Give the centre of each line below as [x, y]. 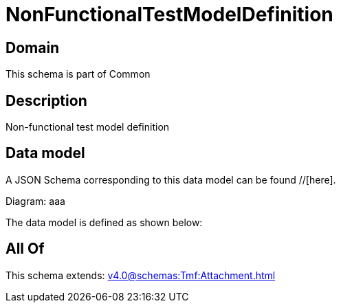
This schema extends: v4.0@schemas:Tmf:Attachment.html [141, 275]
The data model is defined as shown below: [104, 222]
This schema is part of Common [78, 74]
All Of [25, 249]
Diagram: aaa [35, 201]
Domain [33, 47]
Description [46, 100]
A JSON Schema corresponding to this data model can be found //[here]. [171, 179]
